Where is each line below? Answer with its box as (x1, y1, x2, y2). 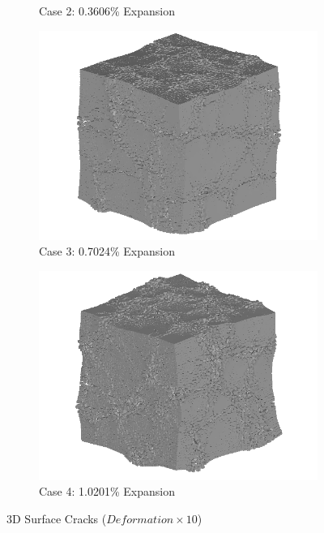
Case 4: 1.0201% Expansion (39, 483, 175, 500)
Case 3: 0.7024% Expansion (39, 243, 175, 260)
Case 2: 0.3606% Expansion (39, 2, 175, 19)
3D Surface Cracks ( (6, 509, 107, 527)
